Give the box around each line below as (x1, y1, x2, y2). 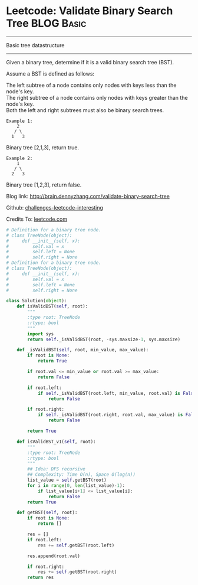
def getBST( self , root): (16, 509, 78, 516)
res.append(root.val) (27, 553, 81, 559)
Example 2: (6, 155, 33, 161)
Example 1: (6, 118, 33, 124)
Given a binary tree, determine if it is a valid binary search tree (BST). (6, 58, 174, 66)
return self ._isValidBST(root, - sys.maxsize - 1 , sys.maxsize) (27, 336, 181, 342)
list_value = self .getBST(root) (27, 477, 107, 483)
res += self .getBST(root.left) (37, 542, 115, 548)
